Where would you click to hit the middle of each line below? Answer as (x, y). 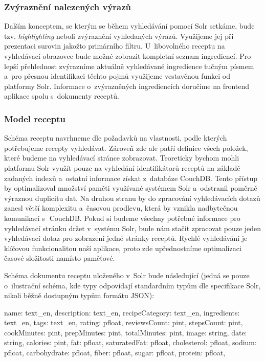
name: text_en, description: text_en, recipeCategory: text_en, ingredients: (122, 312)
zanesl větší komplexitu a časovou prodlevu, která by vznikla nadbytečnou (121, 208)
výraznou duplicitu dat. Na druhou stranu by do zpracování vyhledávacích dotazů (132, 198)
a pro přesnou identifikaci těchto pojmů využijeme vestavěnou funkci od (117, 76)
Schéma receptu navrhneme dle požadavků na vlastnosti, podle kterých (116, 138)
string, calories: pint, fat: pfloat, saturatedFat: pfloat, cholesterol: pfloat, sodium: (130, 342)
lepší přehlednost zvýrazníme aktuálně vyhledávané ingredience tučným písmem (129, 66)
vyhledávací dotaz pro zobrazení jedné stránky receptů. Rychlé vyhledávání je (126, 238)
